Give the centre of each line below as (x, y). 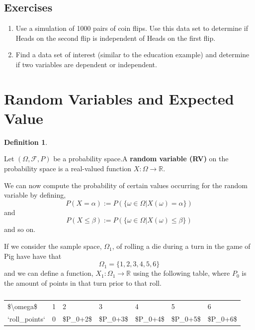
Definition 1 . (26, 142)
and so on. (20, 229)
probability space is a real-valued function (68, 168)
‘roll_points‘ (26, 318)
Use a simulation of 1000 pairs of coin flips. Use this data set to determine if (132, 28)
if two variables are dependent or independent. (86, 64)
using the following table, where (181, 273)
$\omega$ (22, 306)
